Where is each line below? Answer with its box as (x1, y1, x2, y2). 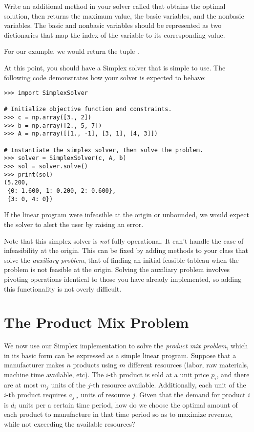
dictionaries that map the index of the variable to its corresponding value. (4, 29, 225, 40)
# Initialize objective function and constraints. (4, 106, 172, 113)
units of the (51, 379, 86, 389)
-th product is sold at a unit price (108, 369, 209, 379)
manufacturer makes (4, 360, 64, 370)
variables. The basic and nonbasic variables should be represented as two (4, 20, 222, 30)
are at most (4, 379, 39, 389)
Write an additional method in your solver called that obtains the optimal (4, 1, 226, 11)
